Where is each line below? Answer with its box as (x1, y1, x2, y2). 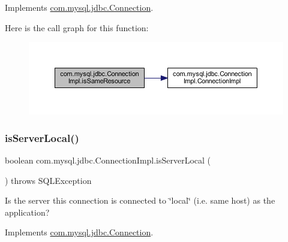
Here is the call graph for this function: (5, 21, 149, 34)
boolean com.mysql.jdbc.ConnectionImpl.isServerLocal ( (5, 153, 211, 166)
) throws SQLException (5, 174, 92, 186)
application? (5, 205, 50, 218)
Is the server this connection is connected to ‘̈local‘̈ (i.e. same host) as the (5, 194, 275, 207)
